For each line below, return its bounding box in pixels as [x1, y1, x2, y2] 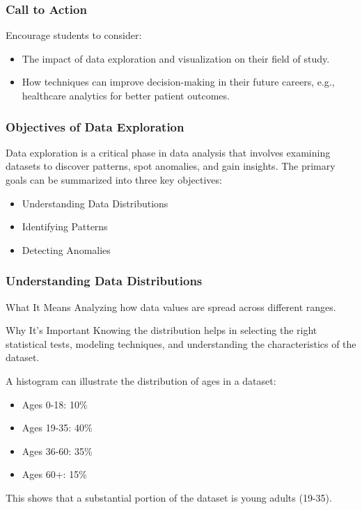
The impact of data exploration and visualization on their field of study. [22, 51, 330, 65]
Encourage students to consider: [6, 28, 142, 42]
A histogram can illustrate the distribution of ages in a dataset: [6, 373, 276, 388]
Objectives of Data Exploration [6, 118, 184, 135]
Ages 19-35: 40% [22, 420, 93, 435]
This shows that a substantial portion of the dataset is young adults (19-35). [6, 490, 332, 504]
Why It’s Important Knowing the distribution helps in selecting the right [6, 323, 317, 337]
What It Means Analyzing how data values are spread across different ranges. [6, 299, 336, 314]
